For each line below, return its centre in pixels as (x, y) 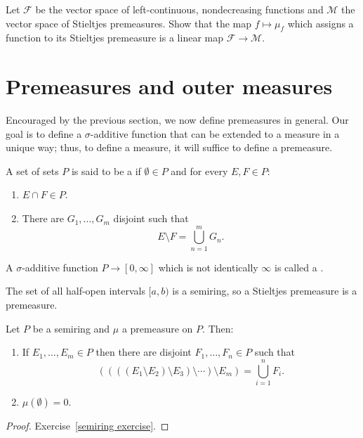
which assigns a (321, 23)
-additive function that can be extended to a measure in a (215, 133)
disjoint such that (151, 218)
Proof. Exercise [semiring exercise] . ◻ (87, 425)
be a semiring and (71, 328)
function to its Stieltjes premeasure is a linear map (114, 38)
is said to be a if (106, 170)
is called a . (299, 267)
